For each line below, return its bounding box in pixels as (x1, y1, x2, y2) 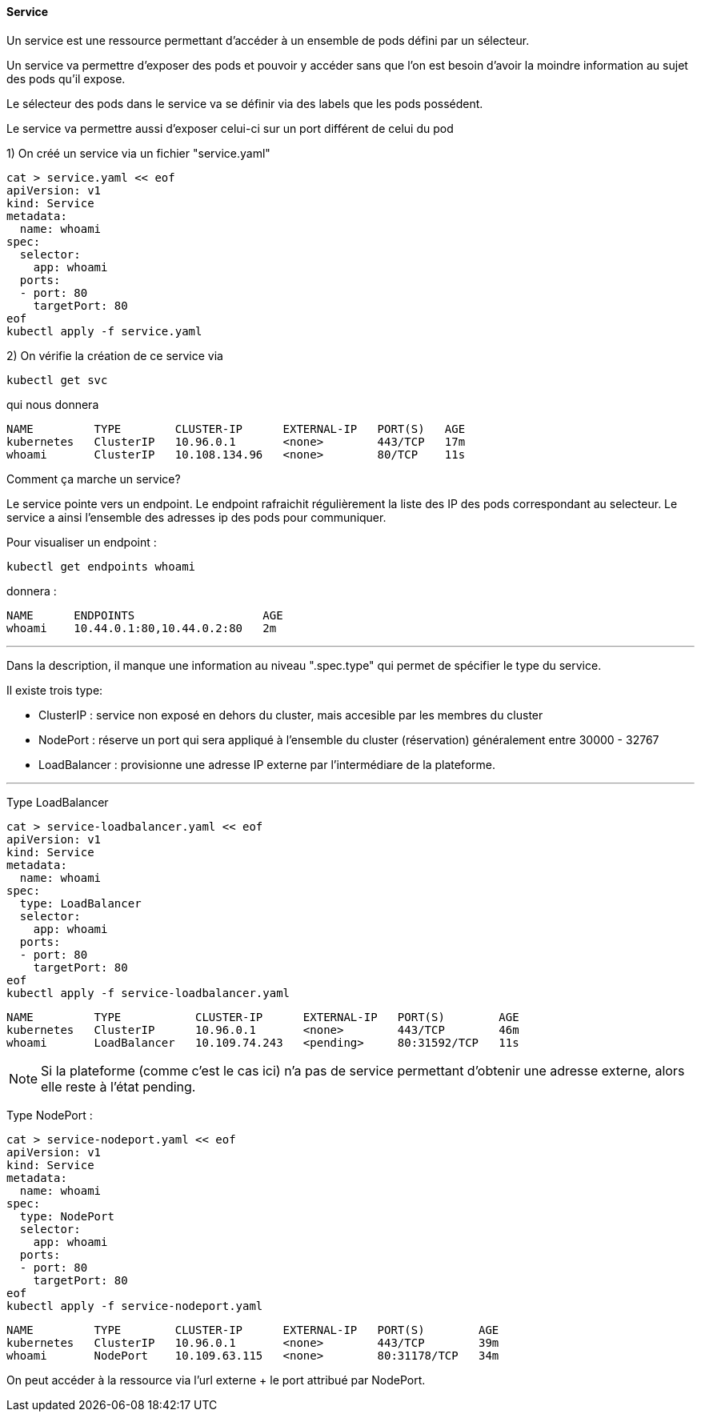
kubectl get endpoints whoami (6, 559, 196, 573)
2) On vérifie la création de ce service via (6, 348, 223, 363)
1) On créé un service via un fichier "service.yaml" (6, 146, 270, 160)
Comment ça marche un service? (6, 471, 181, 486)
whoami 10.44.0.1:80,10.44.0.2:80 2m (6, 621, 277, 635)
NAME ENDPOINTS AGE (6, 608, 283, 622)
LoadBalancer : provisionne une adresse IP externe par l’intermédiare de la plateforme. (38, 757, 495, 771)
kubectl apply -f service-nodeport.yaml (6, 1299, 263, 1312)
